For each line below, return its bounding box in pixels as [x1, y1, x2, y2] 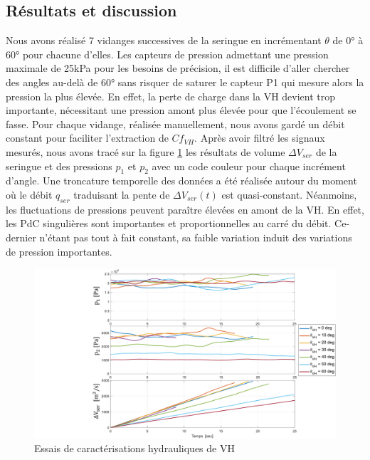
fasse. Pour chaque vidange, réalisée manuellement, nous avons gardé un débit [6, 116, 345, 131]
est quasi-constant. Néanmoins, [221, 187, 357, 202]
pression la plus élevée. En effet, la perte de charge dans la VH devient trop [6, 88, 336, 103]
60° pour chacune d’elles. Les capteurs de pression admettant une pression [6, 46, 329, 61]
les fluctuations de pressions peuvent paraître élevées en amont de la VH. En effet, [6, 202, 364, 216]
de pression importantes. [6, 244, 112, 258]
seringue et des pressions [6, 158, 112, 173]
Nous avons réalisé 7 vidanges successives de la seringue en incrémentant [6, 33, 322, 48]
